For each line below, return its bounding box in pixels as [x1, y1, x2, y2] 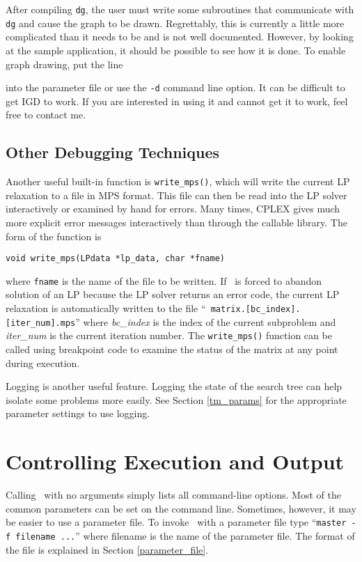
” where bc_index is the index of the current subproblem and [75, 314, 336, 329]
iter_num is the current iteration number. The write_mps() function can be [6, 328, 332, 343]
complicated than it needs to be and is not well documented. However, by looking [6, 29, 354, 44]
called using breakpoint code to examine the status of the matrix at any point [6, 342, 338, 357]
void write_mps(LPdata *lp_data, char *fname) [6, 253, 225, 264]
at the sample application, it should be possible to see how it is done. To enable [6, 42, 346, 57]
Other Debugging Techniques [6, 141, 220, 163]
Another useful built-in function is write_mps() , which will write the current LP [6, 174, 350, 189]
